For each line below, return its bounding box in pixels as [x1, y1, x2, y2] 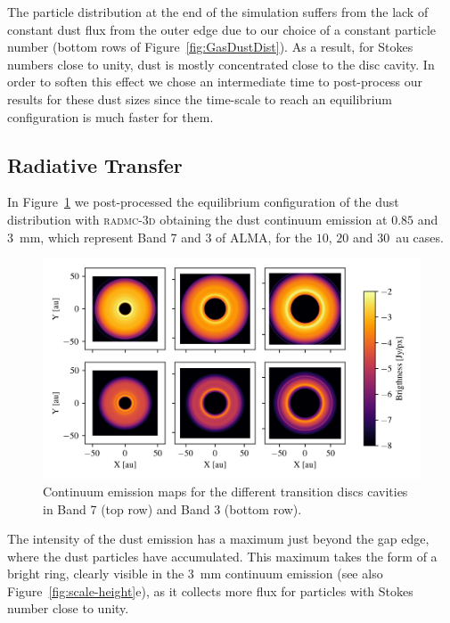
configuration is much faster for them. [7, 107, 214, 126]
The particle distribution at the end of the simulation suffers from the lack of [7, 3, 429, 20]
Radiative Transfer [7, 151, 183, 178]
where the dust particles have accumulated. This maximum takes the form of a [7, 546, 438, 565]
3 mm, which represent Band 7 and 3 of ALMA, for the [7, 227, 313, 246]
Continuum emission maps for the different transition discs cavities [43, 481, 408, 500]
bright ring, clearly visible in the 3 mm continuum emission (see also [7, 564, 383, 583]
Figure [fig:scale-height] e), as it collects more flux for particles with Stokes [7, 581, 413, 600]
